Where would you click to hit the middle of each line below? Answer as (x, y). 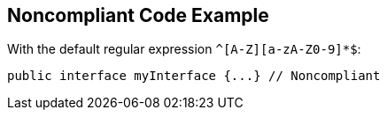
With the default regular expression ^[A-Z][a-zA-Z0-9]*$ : (184, 49)
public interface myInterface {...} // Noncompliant (194, 76)
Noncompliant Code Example (138, 15)
